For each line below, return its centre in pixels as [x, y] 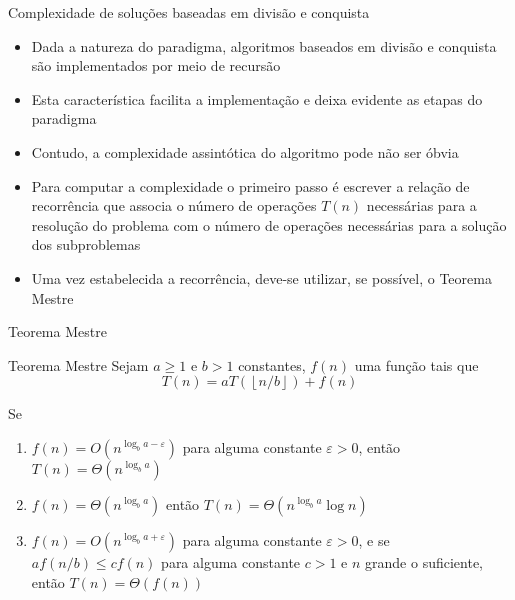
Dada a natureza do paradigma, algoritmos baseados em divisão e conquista [264, 45]
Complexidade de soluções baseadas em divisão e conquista [189, 12]
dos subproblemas [86, 244]
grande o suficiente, [424, 561]
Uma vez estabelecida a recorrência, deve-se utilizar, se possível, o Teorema [261, 277]
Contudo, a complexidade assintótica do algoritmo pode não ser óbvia [245, 151]
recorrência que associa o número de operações [174, 205]
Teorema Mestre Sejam [78, 364]
